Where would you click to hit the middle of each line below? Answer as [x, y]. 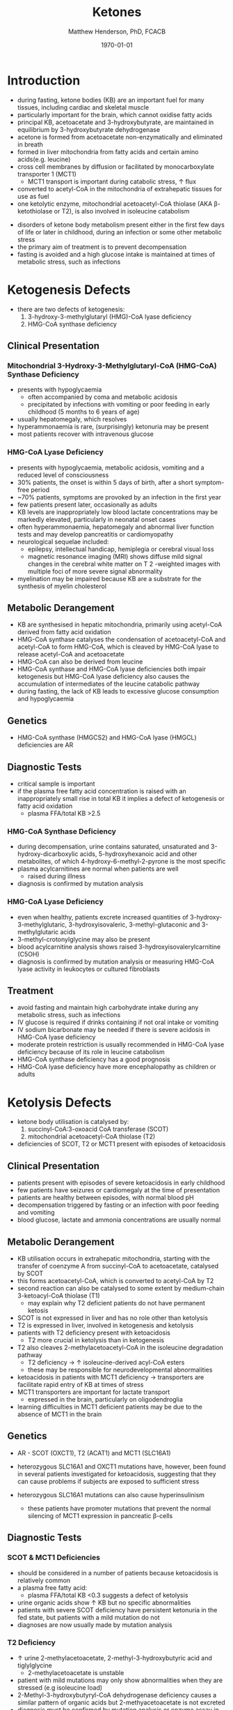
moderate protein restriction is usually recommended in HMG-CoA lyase [121, 1044]
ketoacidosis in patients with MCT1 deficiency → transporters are [111, 1377]
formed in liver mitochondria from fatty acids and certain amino [108, 151]
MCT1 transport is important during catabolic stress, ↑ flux [112, 181]
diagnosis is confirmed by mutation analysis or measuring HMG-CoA [115, 961]
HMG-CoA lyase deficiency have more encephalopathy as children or [117, 1067]
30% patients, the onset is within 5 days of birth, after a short [105, 482]
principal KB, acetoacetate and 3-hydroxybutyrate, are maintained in [115, 122]
